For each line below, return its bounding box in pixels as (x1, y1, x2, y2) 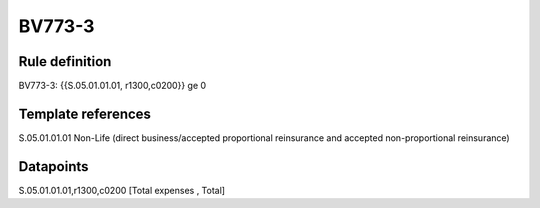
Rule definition (18, 53, 112, 70)
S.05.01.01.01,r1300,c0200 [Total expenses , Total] (18, 184, 225, 196)
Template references (18, 105, 152, 122)
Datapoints (18, 158, 89, 175)
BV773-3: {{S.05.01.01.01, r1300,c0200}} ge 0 (18, 80, 207, 92)
